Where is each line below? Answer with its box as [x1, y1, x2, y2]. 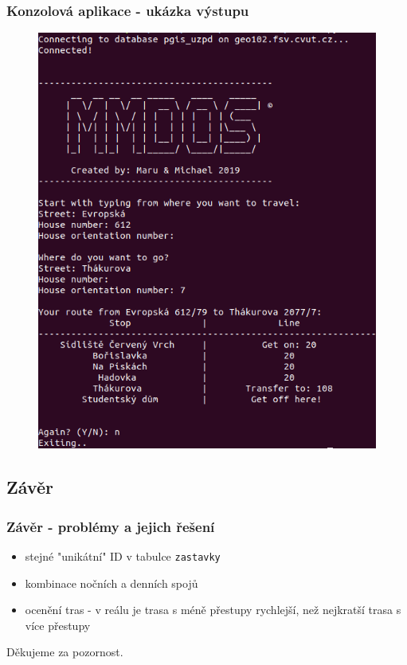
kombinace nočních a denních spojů [25, 574, 198, 591]
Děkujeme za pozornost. [6, 643, 123, 660]
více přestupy [25, 616, 91, 633]
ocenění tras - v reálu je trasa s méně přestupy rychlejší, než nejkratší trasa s [25, 601, 401, 618]
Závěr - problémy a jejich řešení [6, 516, 215, 536]
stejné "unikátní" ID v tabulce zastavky [25, 548, 221, 564]
